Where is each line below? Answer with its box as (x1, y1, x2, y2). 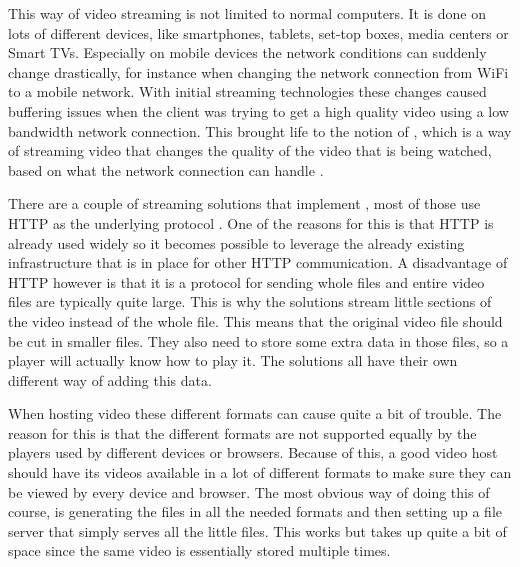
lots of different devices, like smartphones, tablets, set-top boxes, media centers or (8, 22, 509, 43)
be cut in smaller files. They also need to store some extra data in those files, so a (8, 330, 509, 351)
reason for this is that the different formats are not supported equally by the (8, 422, 477, 443)
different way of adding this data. (8, 369, 212, 390)
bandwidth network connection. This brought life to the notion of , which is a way (8, 120, 512, 141)
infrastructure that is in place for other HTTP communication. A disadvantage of (8, 252, 508, 273)
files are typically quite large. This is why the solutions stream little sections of (8, 291, 492, 312)
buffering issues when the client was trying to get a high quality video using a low (8, 100, 509, 121)
